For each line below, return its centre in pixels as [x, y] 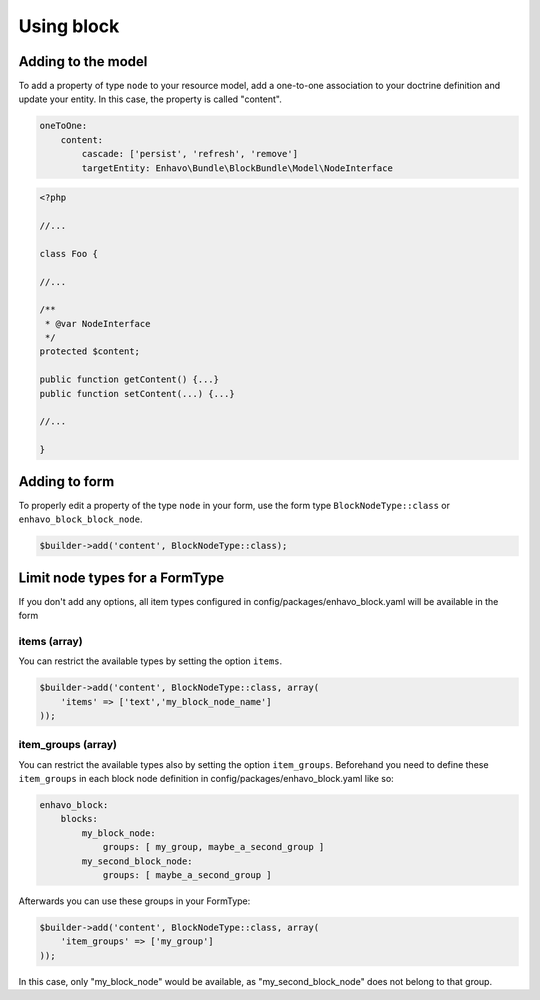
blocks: [79, 819]
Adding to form [66, 481]
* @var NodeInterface [98, 323]
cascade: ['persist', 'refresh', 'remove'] [190, 154]
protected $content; [89, 351]
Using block [69, 26]
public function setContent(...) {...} [137, 393]
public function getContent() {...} [129, 379]
